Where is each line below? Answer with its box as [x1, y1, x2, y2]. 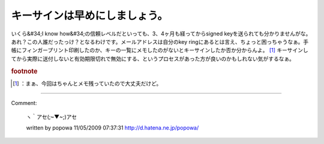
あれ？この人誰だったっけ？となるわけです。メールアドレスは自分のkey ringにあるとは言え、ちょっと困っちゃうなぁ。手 [11, 38, 309, 45]
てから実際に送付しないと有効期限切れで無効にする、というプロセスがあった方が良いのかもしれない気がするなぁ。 [11, 55, 295, 62]
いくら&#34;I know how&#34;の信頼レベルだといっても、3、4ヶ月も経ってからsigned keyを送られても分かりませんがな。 [11, 30, 311, 37]
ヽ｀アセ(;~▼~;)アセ [26, 113, 77, 120]
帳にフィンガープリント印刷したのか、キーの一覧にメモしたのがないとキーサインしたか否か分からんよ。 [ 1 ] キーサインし [11, 47, 308, 54]
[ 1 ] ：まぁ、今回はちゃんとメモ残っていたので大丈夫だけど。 [13, 80, 162, 87]
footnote [11, 67, 38, 75]
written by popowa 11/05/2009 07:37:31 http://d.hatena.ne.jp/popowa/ [26, 124, 199, 131]
